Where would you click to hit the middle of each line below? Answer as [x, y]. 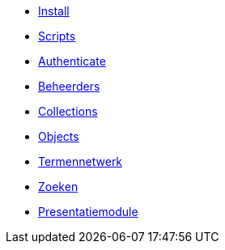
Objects [59, 136]
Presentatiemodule [88, 212]
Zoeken [58, 186]
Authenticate [72, 61]
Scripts [57, 36]
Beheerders [69, 86]
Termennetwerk [81, 161]
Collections [68, 111]
